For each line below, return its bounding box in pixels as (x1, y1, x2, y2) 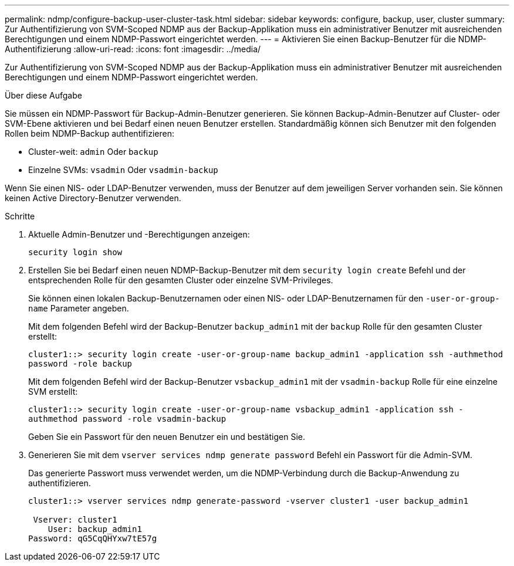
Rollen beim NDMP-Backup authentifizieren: (5, 128, 174, 138)
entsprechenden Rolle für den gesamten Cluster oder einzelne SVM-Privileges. (28, 275, 333, 285)
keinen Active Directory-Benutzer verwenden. (5, 193, 181, 203)
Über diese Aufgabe (5, 90, 82, 100)
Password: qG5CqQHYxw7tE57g (28, 534, 157, 543)
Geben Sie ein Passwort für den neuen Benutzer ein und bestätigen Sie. (28, 432, 305, 442)
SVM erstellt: (28, 387, 78, 396)
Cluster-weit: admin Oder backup (28, 147, 158, 157)
